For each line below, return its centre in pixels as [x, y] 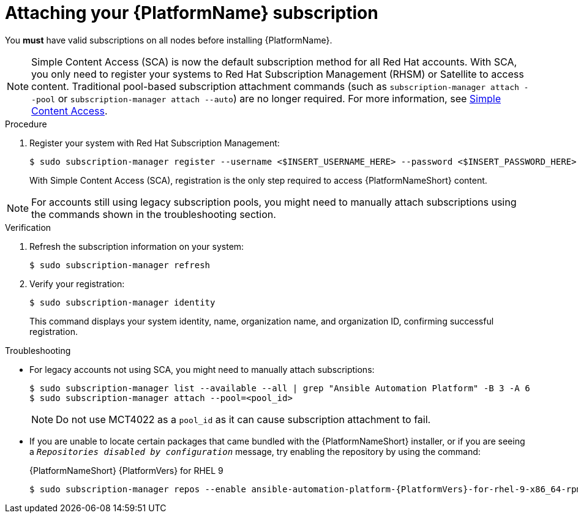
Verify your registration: [77, 283]
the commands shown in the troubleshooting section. [154, 214]
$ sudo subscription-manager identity [122, 302]
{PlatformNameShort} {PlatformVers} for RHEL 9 [126, 470]
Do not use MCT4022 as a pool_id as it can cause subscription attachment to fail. [243, 419]
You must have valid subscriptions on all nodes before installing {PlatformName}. [169, 40]
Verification [28, 227]
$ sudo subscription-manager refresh [120, 265]
